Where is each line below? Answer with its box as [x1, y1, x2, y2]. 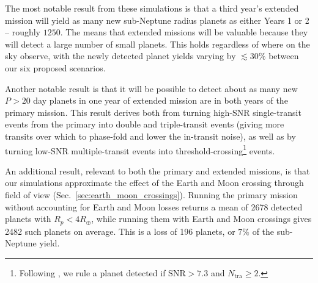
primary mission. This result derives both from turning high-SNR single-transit [5, 106, 301, 118]
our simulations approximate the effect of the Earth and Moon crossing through [5, 176, 304, 189]
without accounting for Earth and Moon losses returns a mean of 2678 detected [5, 200, 303, 213]
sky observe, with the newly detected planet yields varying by [5, 49, 236, 62]
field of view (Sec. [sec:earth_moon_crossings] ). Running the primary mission [5, 188, 298, 201]
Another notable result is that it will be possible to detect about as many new [5, 82, 298, 95]
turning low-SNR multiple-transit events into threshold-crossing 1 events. [5, 142, 275, 157]
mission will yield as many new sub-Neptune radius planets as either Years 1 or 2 [5, 13, 309, 26]
